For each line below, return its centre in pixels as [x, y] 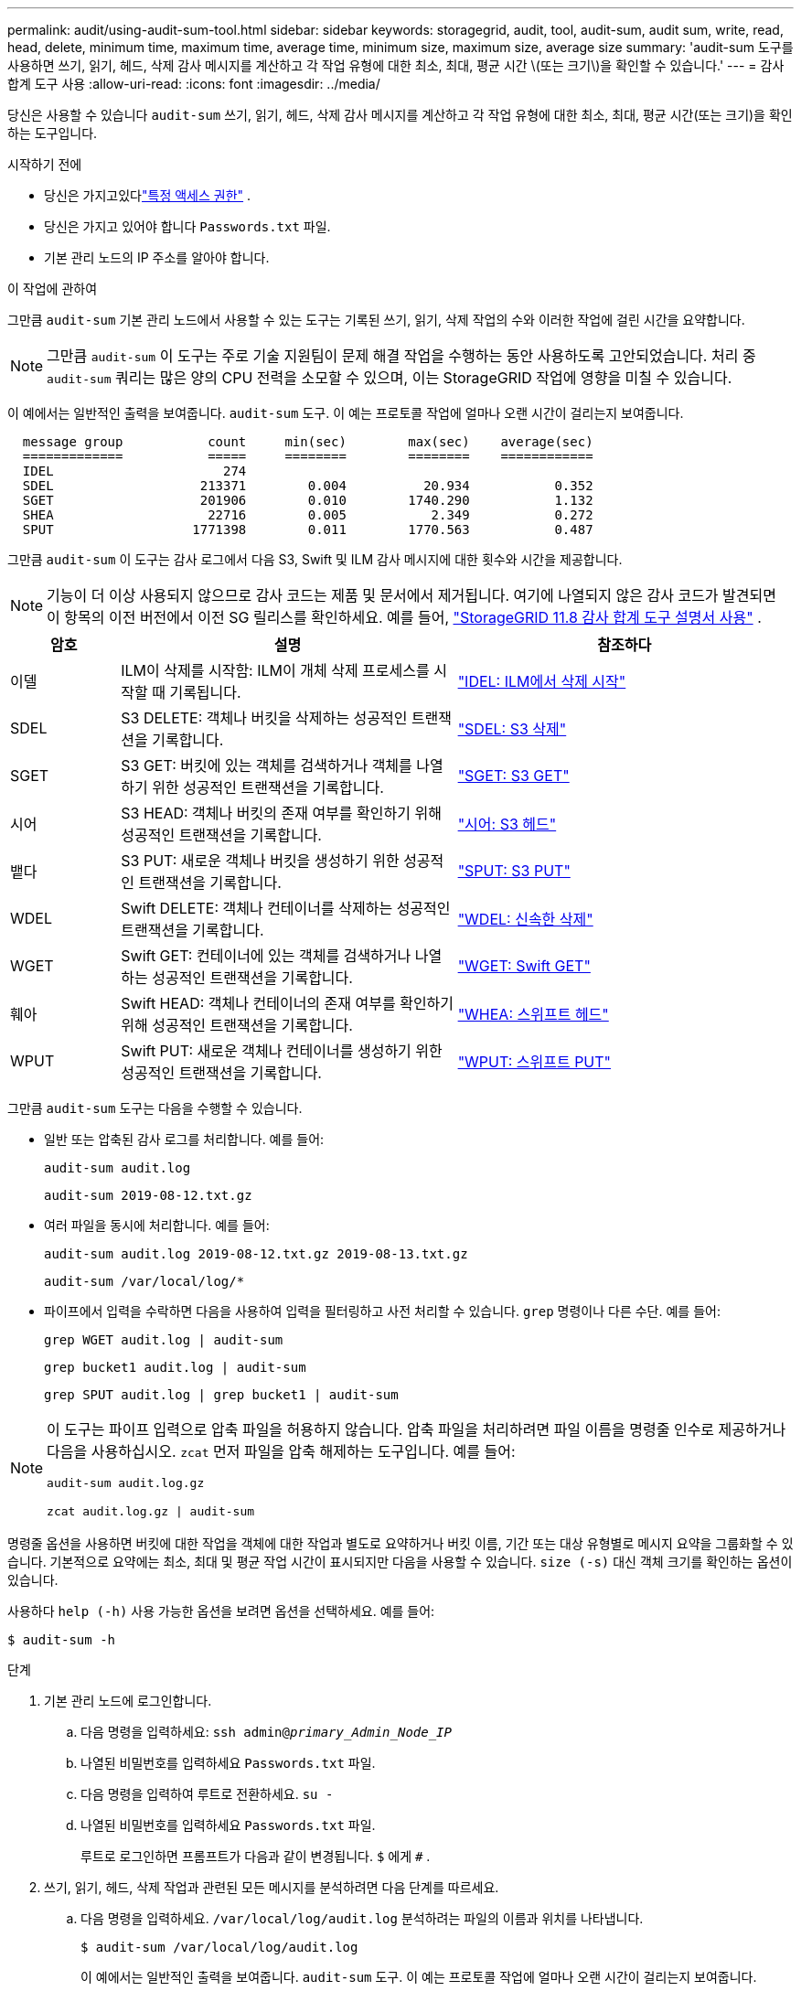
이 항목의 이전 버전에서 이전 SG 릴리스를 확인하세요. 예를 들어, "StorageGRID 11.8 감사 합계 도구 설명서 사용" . [404, 617]
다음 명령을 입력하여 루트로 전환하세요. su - [207, 1794]
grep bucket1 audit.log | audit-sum [175, 1367]
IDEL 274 [134, 471]
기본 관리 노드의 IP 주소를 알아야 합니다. [157, 257]
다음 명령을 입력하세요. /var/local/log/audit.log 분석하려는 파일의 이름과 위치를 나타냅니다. [362, 1918]
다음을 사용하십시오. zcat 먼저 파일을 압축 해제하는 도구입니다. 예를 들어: [281, 1451]
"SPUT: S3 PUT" [514, 871]
